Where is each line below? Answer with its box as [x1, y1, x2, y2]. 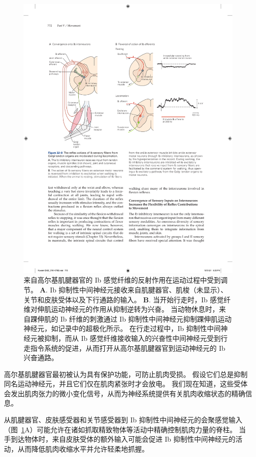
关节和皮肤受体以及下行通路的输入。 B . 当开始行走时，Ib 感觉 [24, 294, 224, 304]
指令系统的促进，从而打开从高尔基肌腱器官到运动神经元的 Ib [30, 342, 225, 353]
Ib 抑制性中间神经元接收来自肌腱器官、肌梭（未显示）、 [50, 284, 227, 294]
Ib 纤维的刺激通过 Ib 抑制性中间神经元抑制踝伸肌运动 [60, 313, 232, 324]
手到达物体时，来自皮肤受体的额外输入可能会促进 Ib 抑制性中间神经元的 [4, 434, 236, 444]
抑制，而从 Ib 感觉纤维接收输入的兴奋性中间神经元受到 [44, 332, 221, 343]
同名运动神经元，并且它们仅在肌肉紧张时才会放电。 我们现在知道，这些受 [4, 378, 241, 389]
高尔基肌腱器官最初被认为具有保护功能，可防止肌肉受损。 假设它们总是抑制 [4, 369, 248, 379]
